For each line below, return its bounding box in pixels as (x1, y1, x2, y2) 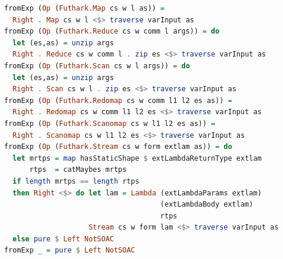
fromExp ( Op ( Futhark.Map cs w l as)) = (4, 4, 165, 12)
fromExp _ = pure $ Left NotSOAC (4, 246, 136, 255)
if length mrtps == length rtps (12, 177, 140, 185)
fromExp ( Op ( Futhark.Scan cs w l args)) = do (4, 61, 190, 70)
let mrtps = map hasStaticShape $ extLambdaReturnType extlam (12, 154, 262, 162)
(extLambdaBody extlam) (160, 200, 254, 209)
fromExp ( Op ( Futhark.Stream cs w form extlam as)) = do (4, 142, 232, 151)
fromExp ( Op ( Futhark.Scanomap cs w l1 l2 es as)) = (4, 119, 215, 128)
